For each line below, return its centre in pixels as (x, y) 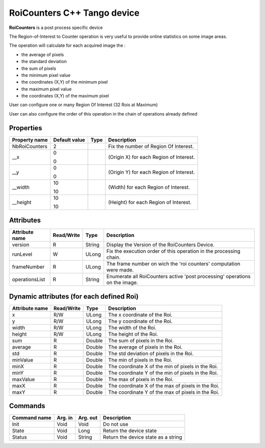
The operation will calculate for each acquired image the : (67, 45)
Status (19, 437)
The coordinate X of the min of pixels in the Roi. (163, 366)
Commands (27, 406)
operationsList (28, 279)
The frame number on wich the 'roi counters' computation (173, 264)
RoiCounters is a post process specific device (56, 28)
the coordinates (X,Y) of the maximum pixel (65, 96)
